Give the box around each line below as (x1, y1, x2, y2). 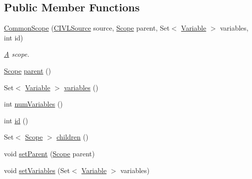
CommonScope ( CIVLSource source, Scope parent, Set (4, 23, 170, 33)
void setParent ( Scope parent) (4, 148, 95, 158)
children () (56, 132, 89, 142)
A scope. (4, 49, 30, 59)
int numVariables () (4, 99, 63, 109)
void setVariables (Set (4, 165, 70, 175)
